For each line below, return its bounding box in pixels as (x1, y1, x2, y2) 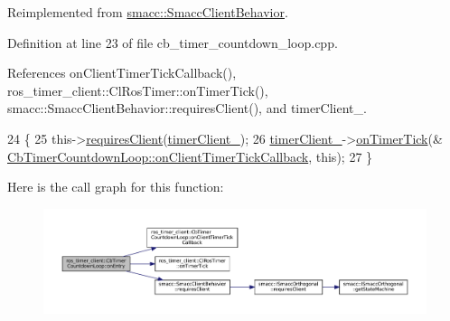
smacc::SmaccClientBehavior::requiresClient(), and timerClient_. (7, 99, 367, 118)
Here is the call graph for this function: (7, 177, 224, 196)
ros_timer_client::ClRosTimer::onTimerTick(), (7, 80, 268, 99)
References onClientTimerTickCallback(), (7, 63, 237, 82)
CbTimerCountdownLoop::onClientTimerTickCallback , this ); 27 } (7, 146, 373, 165)
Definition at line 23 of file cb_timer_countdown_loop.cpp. (7, 33, 338, 52)
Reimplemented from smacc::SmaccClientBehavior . (7, 3, 288, 21)
